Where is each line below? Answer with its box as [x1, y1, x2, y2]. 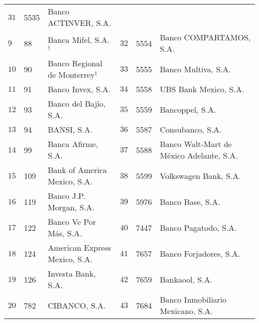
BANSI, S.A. [48, 124, 93, 135]
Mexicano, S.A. [159, 305, 213, 317]
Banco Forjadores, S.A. [159, 247, 241, 259]
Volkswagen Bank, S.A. [159, 169, 241, 181]
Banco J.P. [48, 190, 86, 201]
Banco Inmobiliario [159, 294, 227, 305]
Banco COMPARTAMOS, [159, 31, 251, 43]
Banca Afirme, [48, 138, 98, 150]
